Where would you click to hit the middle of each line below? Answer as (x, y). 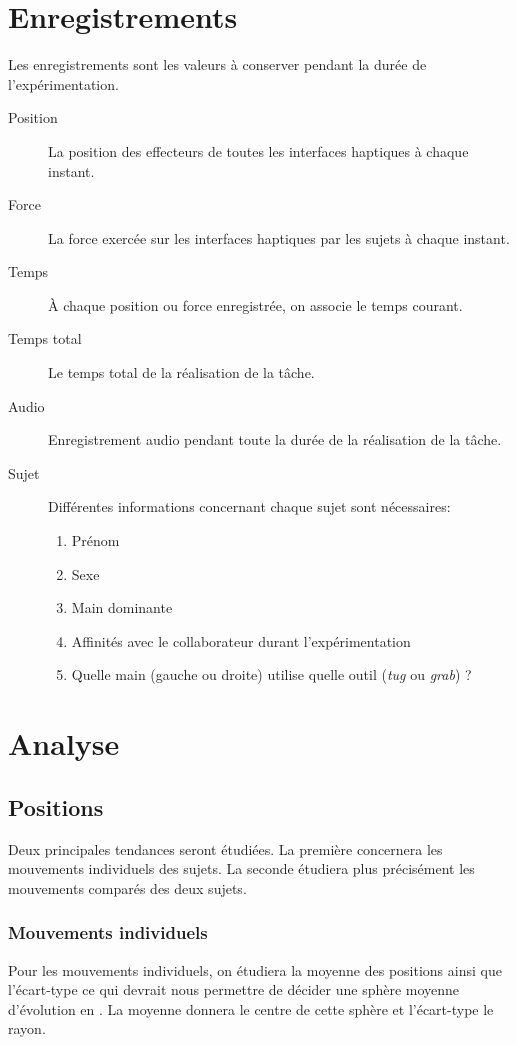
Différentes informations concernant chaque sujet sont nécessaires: (249, 506)
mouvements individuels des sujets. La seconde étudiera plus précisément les (241, 868)
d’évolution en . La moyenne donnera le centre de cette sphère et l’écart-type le (251, 1008)
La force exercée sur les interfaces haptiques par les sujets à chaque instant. (279, 237)
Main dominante (122, 607)
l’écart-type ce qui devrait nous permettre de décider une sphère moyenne (234, 989)
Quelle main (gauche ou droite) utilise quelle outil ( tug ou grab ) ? (271, 674)
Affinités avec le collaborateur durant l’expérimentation (241, 640)
